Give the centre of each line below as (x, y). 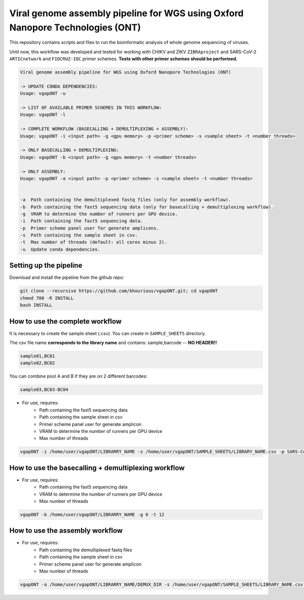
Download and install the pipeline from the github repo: (67, 277)
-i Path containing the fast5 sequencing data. (82, 221)
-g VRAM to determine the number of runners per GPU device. (99, 214)
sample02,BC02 (37, 363)
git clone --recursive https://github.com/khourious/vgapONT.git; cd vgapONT (119, 291)
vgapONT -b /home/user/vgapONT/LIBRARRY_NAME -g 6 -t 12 (92, 514)
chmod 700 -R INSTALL (47, 298)
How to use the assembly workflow (66, 531)
